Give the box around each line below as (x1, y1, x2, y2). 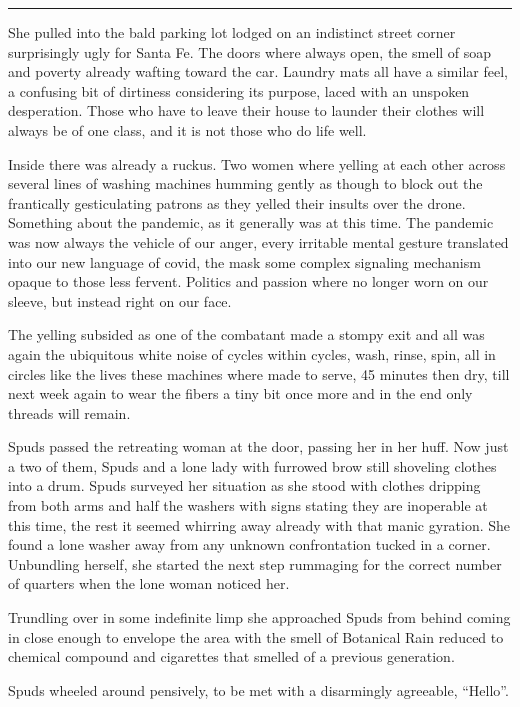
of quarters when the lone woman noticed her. (8, 573, 290, 594)
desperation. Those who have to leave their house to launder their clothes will (8, 100, 485, 121)
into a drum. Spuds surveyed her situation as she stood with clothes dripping (8, 475, 481, 496)
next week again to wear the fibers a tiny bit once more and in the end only (8, 383, 473, 404)
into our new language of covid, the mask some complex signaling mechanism (8, 251, 481, 272)
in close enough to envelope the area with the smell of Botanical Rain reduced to (8, 626, 504, 647)
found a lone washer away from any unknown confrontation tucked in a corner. (8, 534, 491, 555)
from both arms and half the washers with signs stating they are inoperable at (8, 495, 488, 516)
